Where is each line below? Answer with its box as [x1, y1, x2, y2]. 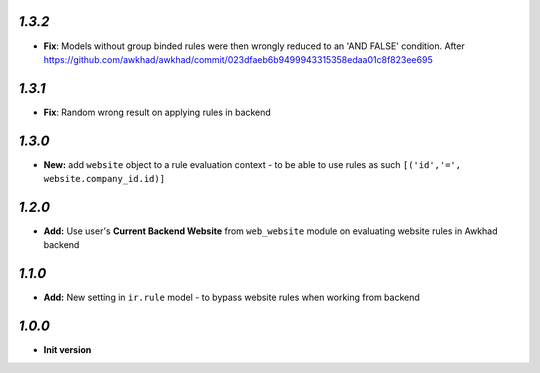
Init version [43, 344, 92, 356]
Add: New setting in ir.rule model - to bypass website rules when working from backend [43, 291, 420, 304]
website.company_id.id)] [43, 173, 165, 185]
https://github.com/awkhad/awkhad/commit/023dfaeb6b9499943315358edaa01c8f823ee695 [43, 53, 434, 65]
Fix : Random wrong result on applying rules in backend [43, 106, 272, 118]
